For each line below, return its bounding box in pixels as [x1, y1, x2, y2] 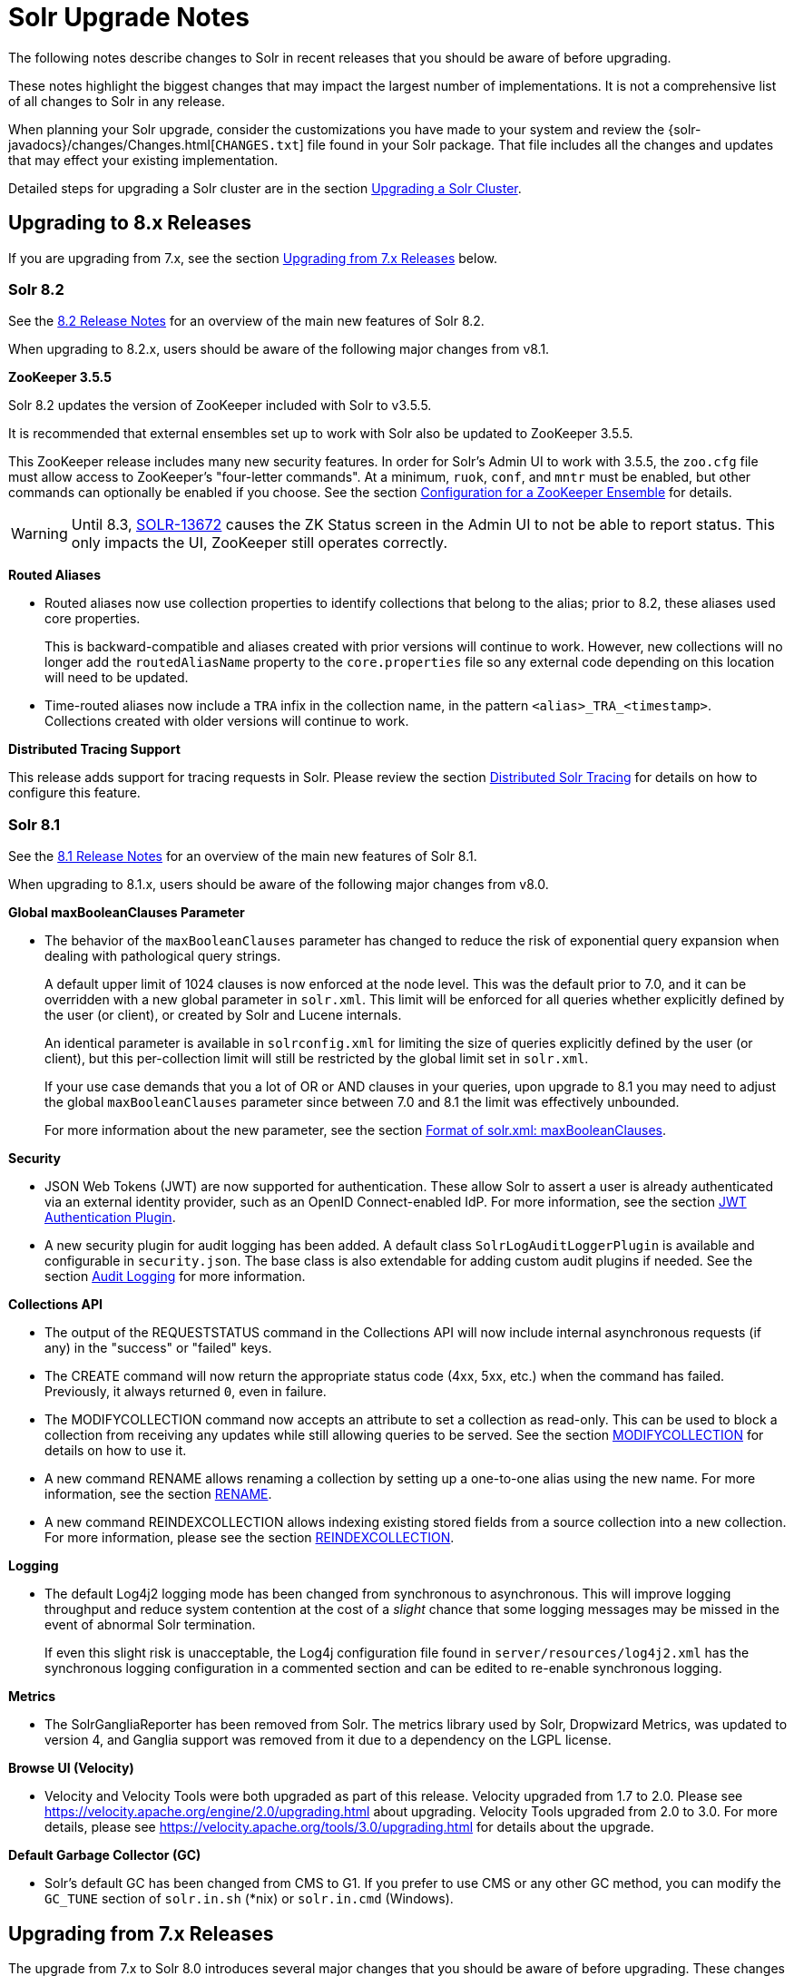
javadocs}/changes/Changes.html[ [8, 136, 216, 152]
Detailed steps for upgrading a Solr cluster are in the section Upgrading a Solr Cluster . [8, 180, 522, 196]
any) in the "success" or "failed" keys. [44, 1340, 272, 1356]
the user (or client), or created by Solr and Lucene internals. [44, 1007, 402, 1023]
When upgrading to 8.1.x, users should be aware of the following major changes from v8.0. [8, 876, 549, 893]
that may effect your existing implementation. [8, 152, 279, 168]
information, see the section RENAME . [44, 1486, 272, 1502]
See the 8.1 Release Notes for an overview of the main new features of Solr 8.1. [8, 848, 477, 865]
